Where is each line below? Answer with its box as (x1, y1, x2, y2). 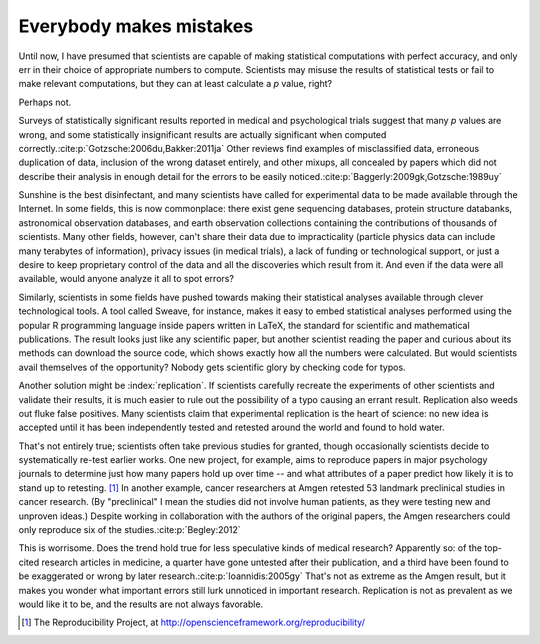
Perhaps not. (18, 96, 72, 108)
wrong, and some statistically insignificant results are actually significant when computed (18, 128, 387, 140)
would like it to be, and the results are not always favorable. (18, 598, 264, 610)
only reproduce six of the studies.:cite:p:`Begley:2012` (18, 524, 242, 536)
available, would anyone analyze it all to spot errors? (18, 273, 235, 285)
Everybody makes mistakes (18, 15, 254, 37)
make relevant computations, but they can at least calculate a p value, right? (18, 78, 333, 90)
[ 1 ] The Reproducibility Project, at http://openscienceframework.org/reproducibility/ (21, 616, 365, 629)
